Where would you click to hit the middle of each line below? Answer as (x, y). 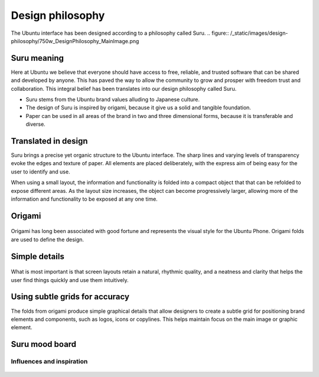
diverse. (35, 124)
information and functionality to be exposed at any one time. (84, 199)
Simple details (38, 256)
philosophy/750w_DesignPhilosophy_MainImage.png (75, 41)
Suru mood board (44, 344)
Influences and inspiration (49, 362)
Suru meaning (38, 58)
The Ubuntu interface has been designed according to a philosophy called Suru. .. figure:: (120, 33)
